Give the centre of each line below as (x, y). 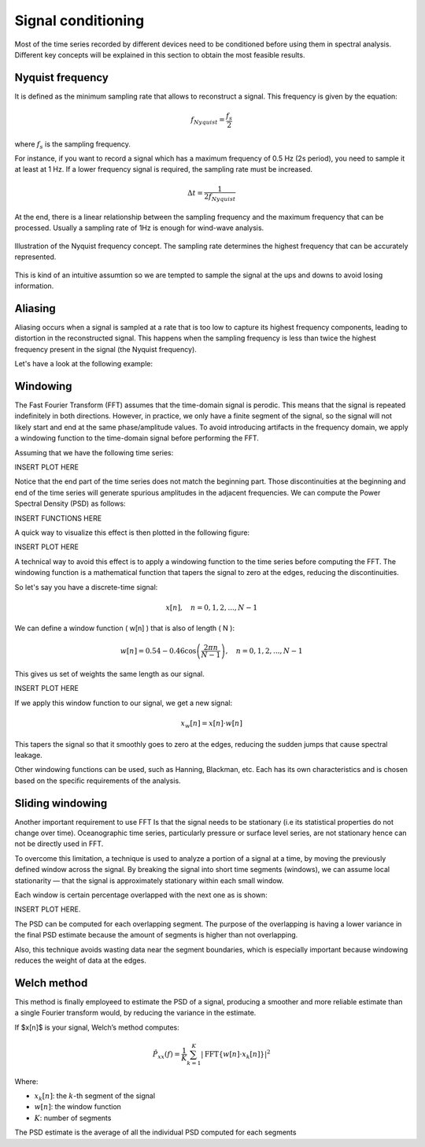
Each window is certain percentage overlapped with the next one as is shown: (141, 895)
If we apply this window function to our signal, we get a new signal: (123, 703)
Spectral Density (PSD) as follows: (70, 503)
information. (34, 286)
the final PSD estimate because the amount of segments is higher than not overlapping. (156, 935)
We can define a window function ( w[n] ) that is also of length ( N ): (125, 628)
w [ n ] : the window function (78, 1107)
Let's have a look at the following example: (84, 364)
